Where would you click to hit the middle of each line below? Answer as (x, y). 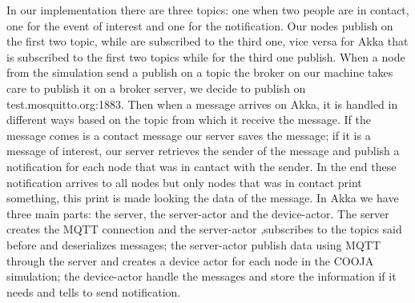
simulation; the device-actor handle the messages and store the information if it (201, 276)
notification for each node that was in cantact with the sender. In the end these (201, 166)
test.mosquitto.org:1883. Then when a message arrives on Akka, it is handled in (202, 104)
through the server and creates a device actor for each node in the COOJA (190, 260)
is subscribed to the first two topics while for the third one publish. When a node (206, 56)
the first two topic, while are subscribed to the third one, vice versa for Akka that (207, 41)
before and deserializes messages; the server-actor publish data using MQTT (194, 244)
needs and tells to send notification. (94, 291)
